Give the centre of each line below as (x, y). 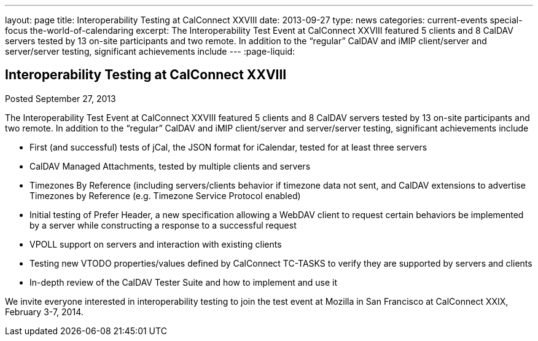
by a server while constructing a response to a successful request (163, 225)
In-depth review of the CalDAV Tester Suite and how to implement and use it (184, 282)
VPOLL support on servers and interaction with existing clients (156, 244)
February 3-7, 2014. (44, 312)
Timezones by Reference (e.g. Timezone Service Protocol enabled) (165, 195)
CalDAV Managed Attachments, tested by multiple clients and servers (170, 166)
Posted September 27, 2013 (60, 98)
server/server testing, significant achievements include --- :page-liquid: (150, 51)
